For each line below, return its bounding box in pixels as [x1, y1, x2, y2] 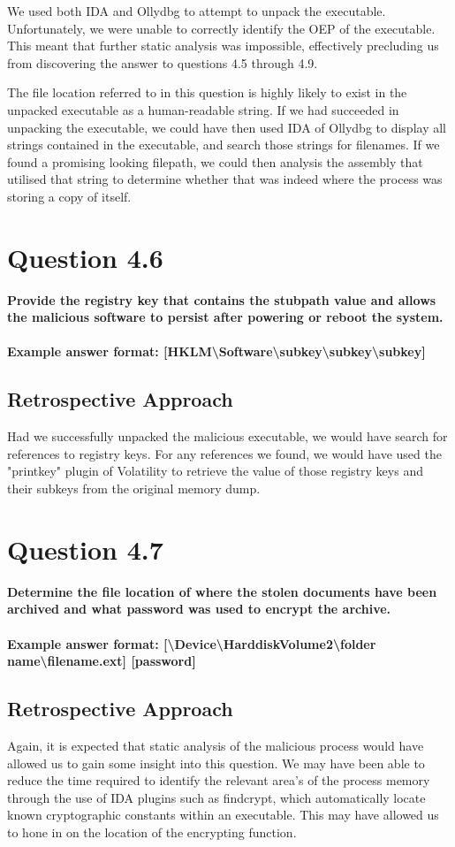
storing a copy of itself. [7, 187, 132, 205]
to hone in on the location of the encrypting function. [7, 822, 297, 841]
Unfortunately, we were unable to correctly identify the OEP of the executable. [7, 19, 436, 37]
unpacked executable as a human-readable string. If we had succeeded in [7, 100, 399, 118]
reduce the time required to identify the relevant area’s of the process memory [7, 771, 430, 790]
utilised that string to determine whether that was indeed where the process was [7, 170, 443, 188]
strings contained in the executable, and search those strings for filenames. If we [7, 135, 440, 154]
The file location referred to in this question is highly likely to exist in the [7, 83, 407, 102]
